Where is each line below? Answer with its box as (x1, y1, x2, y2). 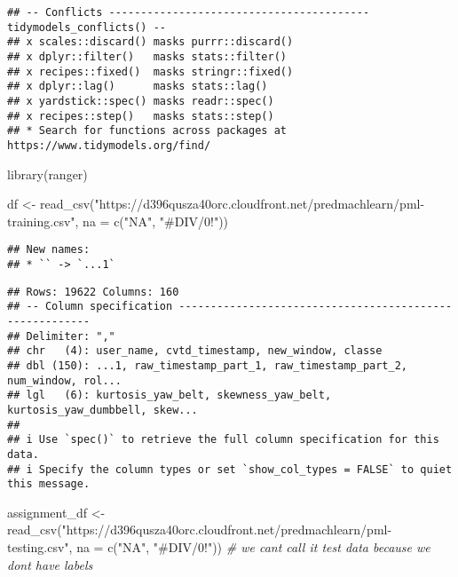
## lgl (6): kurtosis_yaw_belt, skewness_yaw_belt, (7, 389, 332, 402)
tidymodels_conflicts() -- (7, 20, 166, 34)
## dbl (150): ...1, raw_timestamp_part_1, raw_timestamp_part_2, (7, 359, 408, 372)
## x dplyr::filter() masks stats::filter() (7, 50, 287, 63)
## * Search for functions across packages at (7, 124, 287, 138)
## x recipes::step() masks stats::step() (7, 109, 274, 123)
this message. (7, 478, 91, 491)
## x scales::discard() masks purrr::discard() (7, 36, 294, 49)
